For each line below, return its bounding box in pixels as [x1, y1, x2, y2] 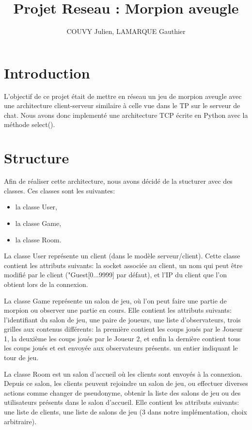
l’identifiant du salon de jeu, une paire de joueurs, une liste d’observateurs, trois [4, 314, 241, 324]
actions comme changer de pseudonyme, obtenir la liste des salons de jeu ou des [4, 387, 241, 398]
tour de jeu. [4, 352, 39, 363]
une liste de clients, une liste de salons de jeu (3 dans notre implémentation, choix [4, 407, 247, 417]
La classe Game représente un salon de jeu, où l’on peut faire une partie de [4, 295, 227, 305]
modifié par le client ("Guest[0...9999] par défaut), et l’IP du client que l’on [4, 270, 227, 280]
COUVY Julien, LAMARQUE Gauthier [66, 26, 186, 36]
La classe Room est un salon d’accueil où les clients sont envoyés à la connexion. [4, 368, 242, 379]
